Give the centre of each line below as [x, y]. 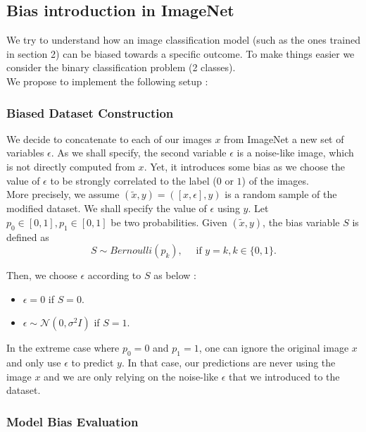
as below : [175, 275]
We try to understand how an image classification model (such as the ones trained [184, 40]
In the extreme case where [63, 348]
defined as [28, 236]
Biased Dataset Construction [90, 112]
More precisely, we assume [63, 194]
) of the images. [275, 180]
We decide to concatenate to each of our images [109, 138]
